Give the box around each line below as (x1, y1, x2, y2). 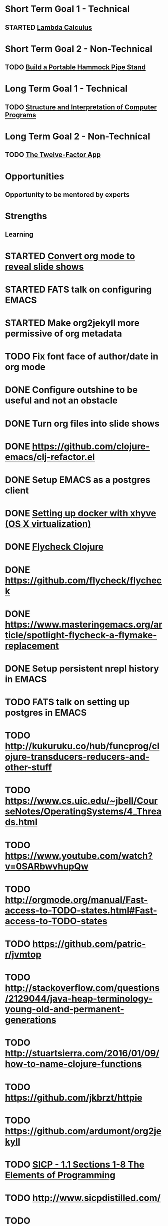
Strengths (5, 211, 47, 222)
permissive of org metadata (5, 328, 122, 339)
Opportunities (5, 171, 64, 182)
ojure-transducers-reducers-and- (5, 751, 150, 763)
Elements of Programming (5, 1169, 116, 1181)
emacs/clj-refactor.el (5, 451, 95, 463)
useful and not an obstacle (5, 395, 118, 406)
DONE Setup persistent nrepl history (5, 663, 159, 674)
